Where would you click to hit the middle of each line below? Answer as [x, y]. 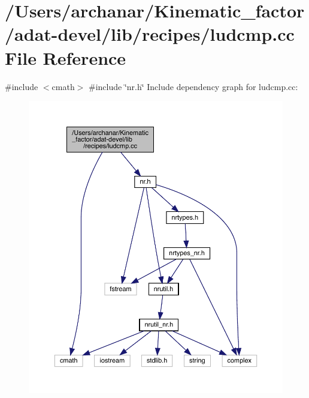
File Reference [66, 57]
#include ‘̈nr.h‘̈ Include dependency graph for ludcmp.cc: [193, 86]
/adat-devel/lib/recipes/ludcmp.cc [150, 34]
